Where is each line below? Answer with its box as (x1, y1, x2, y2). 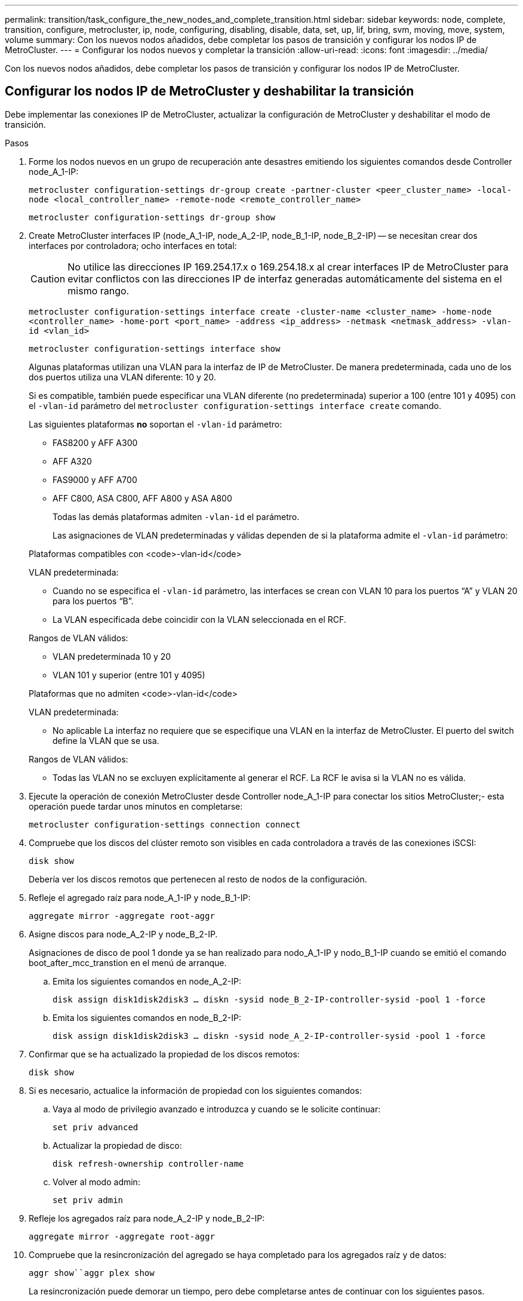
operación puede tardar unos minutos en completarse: (29, 801, 243, 811)
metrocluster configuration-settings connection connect (29, 819, 301, 829)
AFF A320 (53, 456, 92, 466)
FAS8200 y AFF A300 (53, 437, 138, 448)
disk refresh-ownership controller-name (53, 1158, 244, 1168)
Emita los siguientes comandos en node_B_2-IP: (53, 1012, 241, 1023)
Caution (30, 272, 66, 285)
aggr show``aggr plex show (29, 1268, 155, 1278)
